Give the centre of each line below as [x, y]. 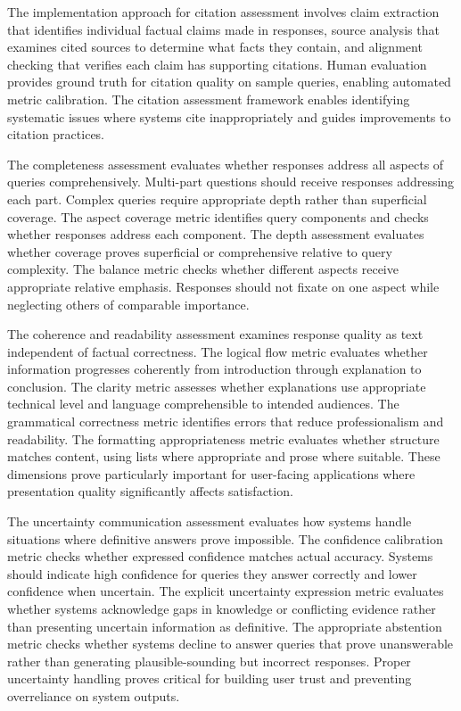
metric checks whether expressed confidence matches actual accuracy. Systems [220, 556]
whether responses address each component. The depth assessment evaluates [216, 234]
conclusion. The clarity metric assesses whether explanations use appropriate [217, 386]
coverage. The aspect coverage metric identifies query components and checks [218, 216]
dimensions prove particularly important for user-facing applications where [211, 473]
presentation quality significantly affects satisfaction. [150, 491]
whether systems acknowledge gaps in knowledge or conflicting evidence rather [222, 608]
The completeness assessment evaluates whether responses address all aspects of [226, 164]
